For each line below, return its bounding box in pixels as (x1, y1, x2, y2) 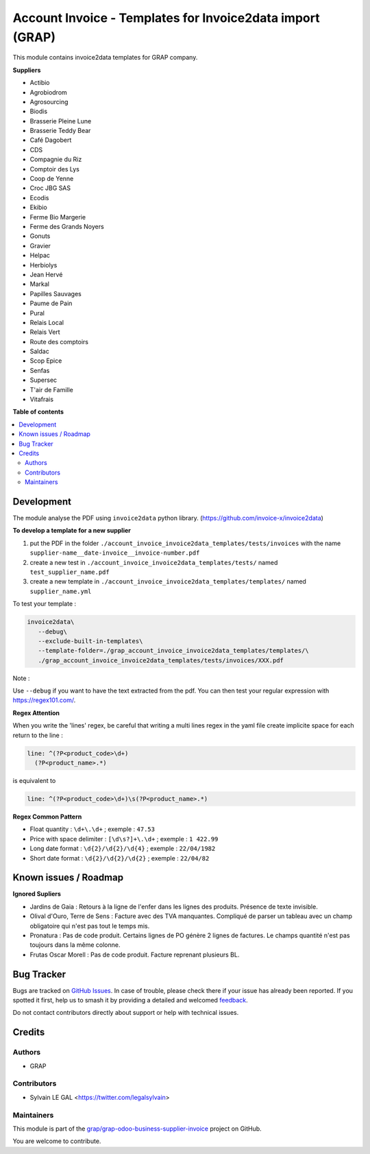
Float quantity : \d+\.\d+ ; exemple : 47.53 (29, 825, 156, 833)
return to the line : (12, 731, 63, 739)
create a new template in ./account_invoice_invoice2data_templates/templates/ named (29, 577, 306, 586)
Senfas (29, 366, 50, 374)
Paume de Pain (29, 299, 73, 308)
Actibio (29, 79, 50, 87)
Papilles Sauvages (29, 289, 82, 298)
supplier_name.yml (29, 587, 92, 595)
